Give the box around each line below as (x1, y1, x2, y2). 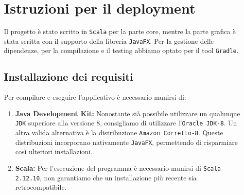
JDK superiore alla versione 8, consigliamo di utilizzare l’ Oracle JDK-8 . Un (15, 118, 237, 128)
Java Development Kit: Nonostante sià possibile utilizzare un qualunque (15, 108, 240, 118)
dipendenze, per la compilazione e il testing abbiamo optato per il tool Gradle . (4, 45, 239, 55)
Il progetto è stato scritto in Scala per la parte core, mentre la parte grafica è (4, 26, 236, 36)
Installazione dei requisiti (4, 69, 133, 84)
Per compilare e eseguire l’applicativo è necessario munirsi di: (4, 92, 186, 102)
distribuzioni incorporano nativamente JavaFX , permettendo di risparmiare (15, 137, 238, 147)
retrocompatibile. (15, 182, 67, 192)
